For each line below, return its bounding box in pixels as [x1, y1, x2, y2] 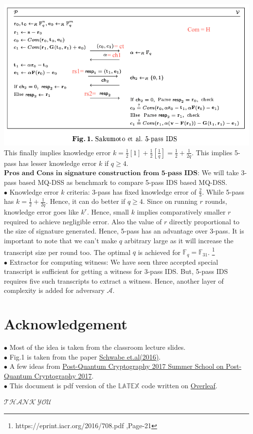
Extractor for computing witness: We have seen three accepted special [9, 256, 218, 267]
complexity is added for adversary [4, 285, 105, 295]
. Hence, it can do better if [46, 196, 126, 206]
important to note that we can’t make [4, 235, 117, 245]
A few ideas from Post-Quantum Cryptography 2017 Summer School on [9, 361, 224, 371]
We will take [201, 167, 239, 178]
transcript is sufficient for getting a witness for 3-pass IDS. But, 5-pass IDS [4, 266, 228, 276]
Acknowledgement [4, 314, 127, 334]
